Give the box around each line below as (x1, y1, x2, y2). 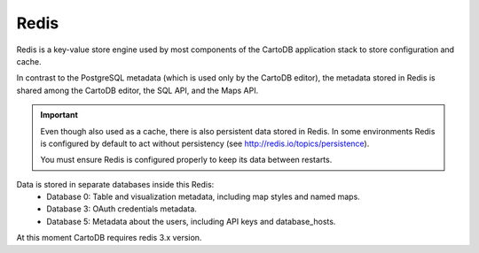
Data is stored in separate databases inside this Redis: (16, 179, 215, 189)
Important (40, 110, 79, 120)
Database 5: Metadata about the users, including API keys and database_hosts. (46, 216, 336, 226)
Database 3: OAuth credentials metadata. (46, 203, 197, 214)
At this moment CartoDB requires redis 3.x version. (16, 233, 202, 243)
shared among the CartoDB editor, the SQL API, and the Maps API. (16, 85, 259, 96)
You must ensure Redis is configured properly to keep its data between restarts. (40, 155, 333, 165)
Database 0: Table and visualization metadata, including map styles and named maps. (46, 191, 361, 203)
